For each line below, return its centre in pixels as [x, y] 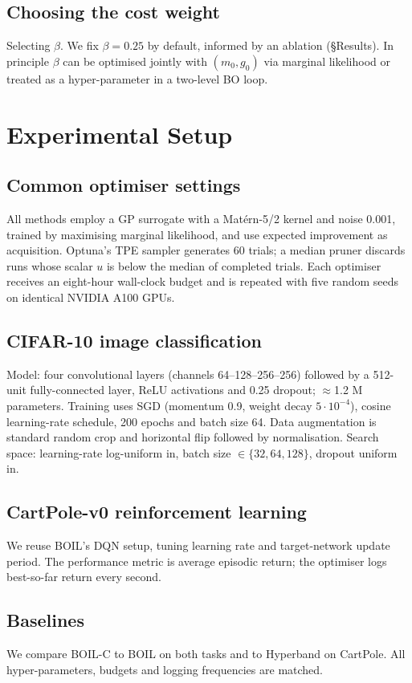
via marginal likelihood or [327, 61]
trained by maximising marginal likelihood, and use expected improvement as [197, 234]
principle [28, 61]
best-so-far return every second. [84, 577]
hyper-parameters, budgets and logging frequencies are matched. [165, 669]
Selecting [29, 45]
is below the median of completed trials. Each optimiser [244, 265]
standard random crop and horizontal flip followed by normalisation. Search [193, 437]
